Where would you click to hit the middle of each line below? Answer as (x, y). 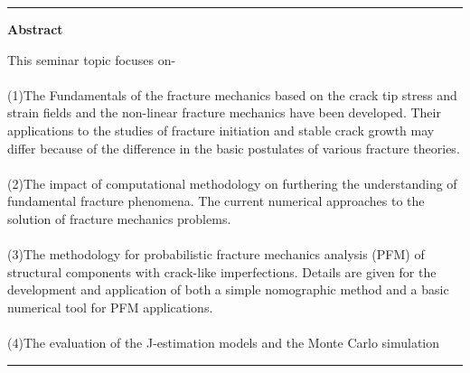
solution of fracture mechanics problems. (119, 218)
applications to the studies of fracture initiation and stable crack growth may (221, 130)
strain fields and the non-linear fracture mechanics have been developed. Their (224, 112)
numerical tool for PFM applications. (110, 307)
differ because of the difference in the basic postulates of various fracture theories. (234, 148)
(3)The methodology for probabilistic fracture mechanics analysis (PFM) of (216, 254)
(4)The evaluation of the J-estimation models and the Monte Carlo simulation (224, 343)
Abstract (35, 29)
